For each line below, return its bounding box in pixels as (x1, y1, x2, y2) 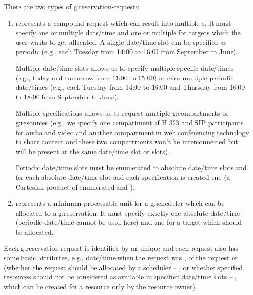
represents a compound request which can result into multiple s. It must (15, 18, 231, 28)
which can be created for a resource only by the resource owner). (4, 281, 197, 291)
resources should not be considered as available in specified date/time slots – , (4, 272, 237, 282)
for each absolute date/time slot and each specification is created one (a (15, 172, 230, 182)
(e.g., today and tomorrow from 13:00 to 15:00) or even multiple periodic (15, 72, 234, 82)
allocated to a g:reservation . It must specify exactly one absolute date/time (15, 207, 240, 217)
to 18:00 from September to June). (15, 91, 119, 101)
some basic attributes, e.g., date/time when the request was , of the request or (4, 253, 238, 263)
